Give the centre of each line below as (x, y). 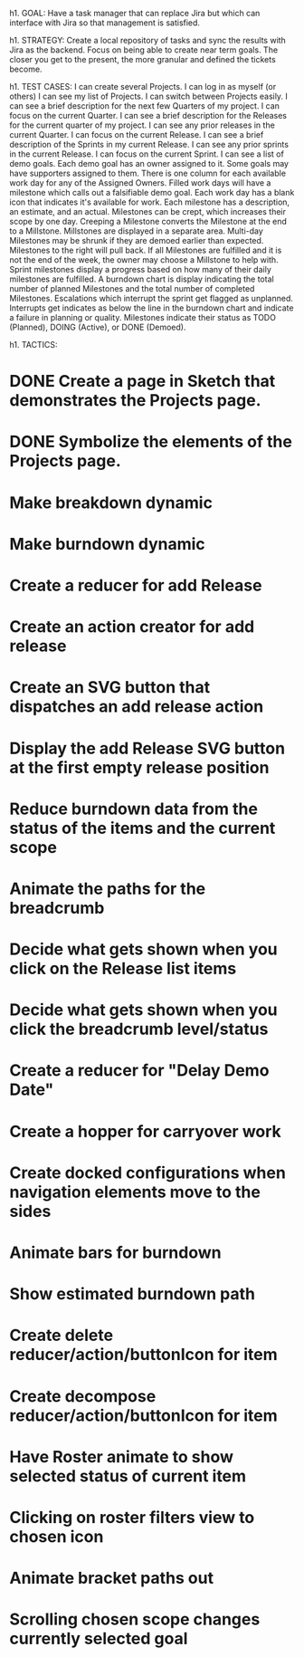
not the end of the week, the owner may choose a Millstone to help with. (144, 260)
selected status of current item (128, 1476)
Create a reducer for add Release (136, 585)
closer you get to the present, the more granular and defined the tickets (142, 59)
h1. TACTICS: (33, 345)
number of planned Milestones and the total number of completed (132, 288)
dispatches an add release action (137, 707)
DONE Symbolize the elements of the (151, 442)
